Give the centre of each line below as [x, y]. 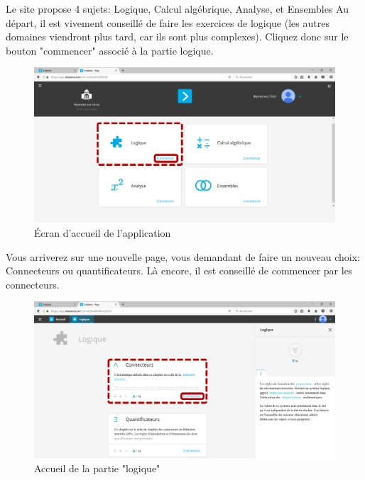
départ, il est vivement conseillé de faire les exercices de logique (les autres [168, 22]
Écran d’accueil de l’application [103, 233]
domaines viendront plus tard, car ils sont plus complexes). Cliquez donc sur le [177, 37]
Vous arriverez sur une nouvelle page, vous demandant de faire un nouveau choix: [183, 256]
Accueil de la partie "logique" [97, 468]
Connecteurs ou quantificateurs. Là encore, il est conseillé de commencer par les [179, 270]
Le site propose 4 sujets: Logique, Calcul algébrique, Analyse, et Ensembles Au [177, 9]
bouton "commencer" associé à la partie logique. [110, 50]
